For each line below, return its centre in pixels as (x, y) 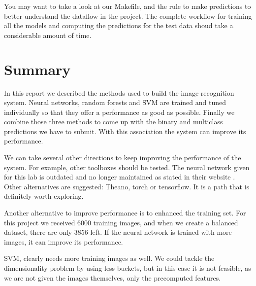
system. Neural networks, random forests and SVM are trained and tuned (115, 102)
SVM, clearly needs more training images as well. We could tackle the (109, 258)
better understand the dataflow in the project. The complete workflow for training (128, 16)
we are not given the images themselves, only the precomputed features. (112, 277)
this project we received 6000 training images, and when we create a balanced (121, 222)
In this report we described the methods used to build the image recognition (119, 92)
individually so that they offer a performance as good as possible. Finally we (119, 112)
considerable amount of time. (48, 35)
